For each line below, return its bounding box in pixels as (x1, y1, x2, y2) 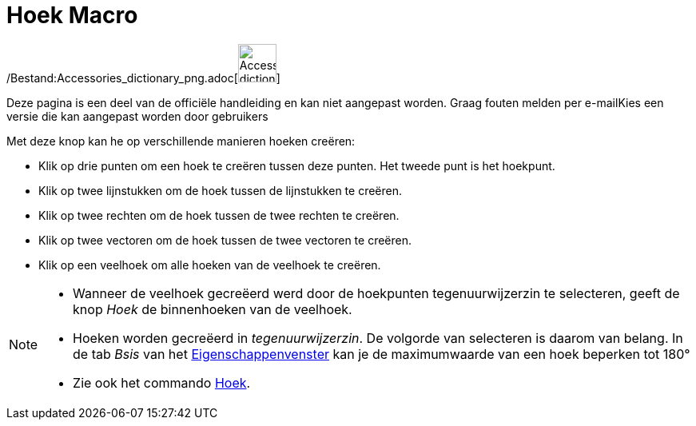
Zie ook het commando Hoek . (73, 374, 251, 391)
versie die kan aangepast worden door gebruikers (6, 109, 268, 123)
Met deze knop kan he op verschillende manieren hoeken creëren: (6, 133, 356, 148)
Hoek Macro (6, 2, 138, 29)
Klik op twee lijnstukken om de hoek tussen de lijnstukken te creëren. (38, 183, 403, 197)
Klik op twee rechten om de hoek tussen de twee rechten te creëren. (38, 208, 400, 222)
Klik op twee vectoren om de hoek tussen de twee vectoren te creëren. (38, 233, 412, 247)
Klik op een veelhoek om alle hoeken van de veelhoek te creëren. (38, 257, 381, 272)
